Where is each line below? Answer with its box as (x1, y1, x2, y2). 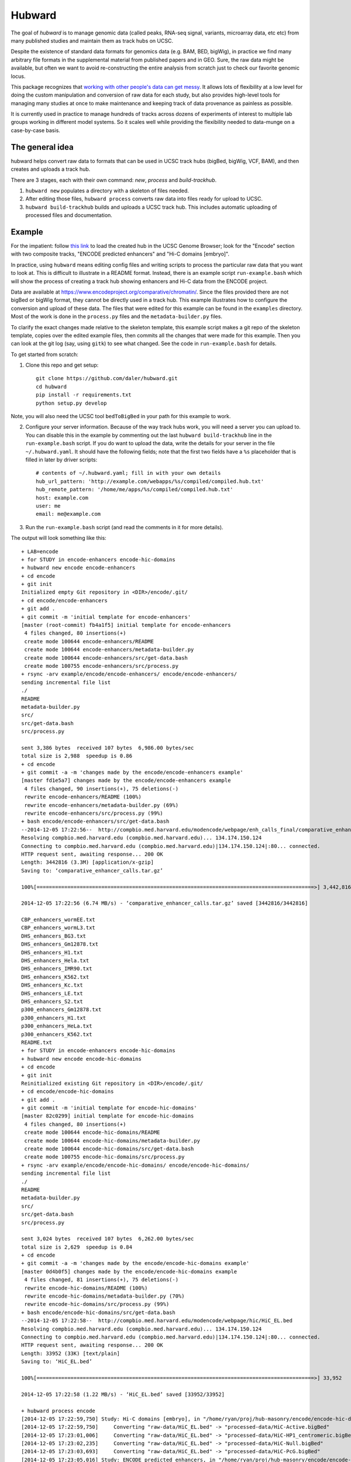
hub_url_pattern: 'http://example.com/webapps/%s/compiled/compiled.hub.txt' (36, 478, 264, 485)
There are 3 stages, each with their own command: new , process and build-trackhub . (11, 176, 217, 184)
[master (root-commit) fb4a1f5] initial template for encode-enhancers (21, 622, 231, 629)
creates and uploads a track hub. (11, 165, 91, 173)
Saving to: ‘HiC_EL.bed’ (21, 1358, 92, 1365)
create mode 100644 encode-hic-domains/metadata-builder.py (24, 1137, 200, 1144)
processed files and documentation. (25, 212, 112, 219)
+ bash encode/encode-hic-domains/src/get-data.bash (21, 1309, 175, 1316)
